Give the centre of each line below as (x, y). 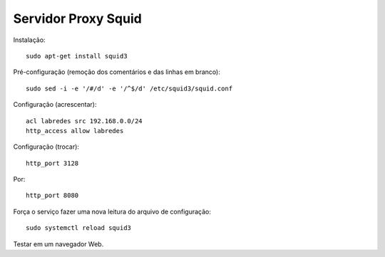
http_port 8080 (52, 195)
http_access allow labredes (75, 131)
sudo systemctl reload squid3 (79, 228)
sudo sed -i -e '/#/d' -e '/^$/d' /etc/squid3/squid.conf (129, 88)
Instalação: (29, 40)
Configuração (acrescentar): (55, 105)
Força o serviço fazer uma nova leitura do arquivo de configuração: (112, 211)
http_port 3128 (52, 163)
